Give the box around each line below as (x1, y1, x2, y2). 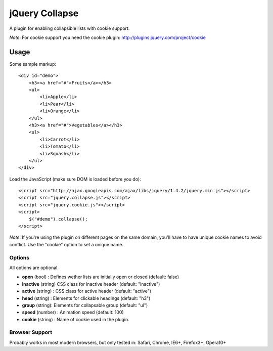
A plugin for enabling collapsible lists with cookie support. (9, 25, 130, 31)
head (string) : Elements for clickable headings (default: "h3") (22, 295, 151, 301)
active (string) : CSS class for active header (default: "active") (22, 288, 152, 294)
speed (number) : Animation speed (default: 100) (22, 309, 124, 316)
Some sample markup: (9, 61, 57, 67)
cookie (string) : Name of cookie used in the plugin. (22, 316, 130, 322)
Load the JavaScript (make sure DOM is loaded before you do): (9, 176, 141, 182)
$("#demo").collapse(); (28, 216, 88, 222)
